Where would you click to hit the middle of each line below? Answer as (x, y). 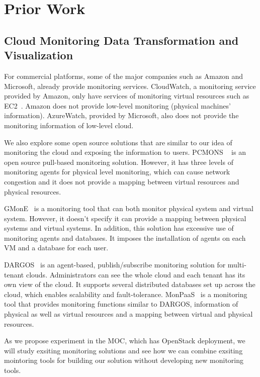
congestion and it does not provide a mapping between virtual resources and (122, 181)
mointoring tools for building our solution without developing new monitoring (124, 360)
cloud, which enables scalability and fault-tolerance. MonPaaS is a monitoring (126, 294)
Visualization (39, 55)
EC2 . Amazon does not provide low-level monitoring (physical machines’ (117, 105)
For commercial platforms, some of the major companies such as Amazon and (124, 76)
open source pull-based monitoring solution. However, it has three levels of (119, 162)
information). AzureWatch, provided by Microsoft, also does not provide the (121, 115)
